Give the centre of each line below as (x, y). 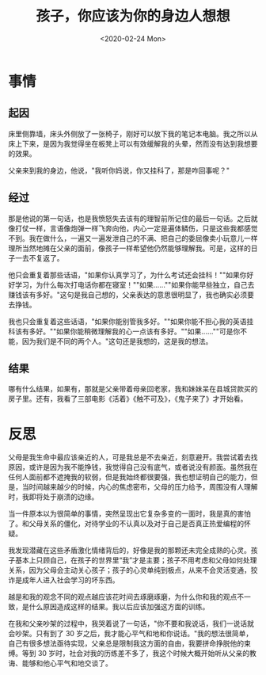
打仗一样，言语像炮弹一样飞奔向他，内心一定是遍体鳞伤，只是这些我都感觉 (136, 228)
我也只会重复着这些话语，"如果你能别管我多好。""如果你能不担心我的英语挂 (131, 321)
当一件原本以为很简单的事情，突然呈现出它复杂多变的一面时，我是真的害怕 (129, 514)
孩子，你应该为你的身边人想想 (133, 16)
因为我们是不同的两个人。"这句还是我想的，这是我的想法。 (117, 341)
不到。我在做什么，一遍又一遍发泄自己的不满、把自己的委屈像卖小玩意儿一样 (133, 238)
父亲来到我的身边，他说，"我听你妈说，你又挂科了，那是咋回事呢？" (119, 170)
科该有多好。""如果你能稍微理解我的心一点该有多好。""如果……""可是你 (124, 331)
